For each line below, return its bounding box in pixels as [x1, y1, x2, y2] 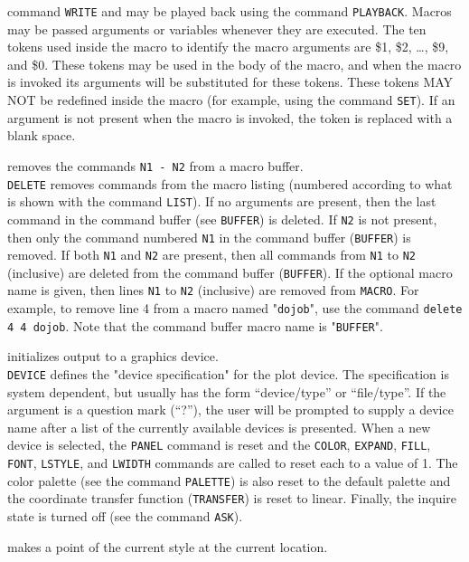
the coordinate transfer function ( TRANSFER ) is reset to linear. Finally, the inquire [7, 489, 457, 508]
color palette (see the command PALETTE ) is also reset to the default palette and [7, 471, 451, 490]
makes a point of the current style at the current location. [7, 537, 328, 556]
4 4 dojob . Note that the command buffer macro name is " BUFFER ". [7, 316, 383, 335]
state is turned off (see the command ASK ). [7, 507, 243, 526]
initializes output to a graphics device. [7, 347, 219, 366]
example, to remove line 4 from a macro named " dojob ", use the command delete [7, 299, 463, 318]
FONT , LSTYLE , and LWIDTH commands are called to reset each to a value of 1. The [7, 453, 458, 472]
